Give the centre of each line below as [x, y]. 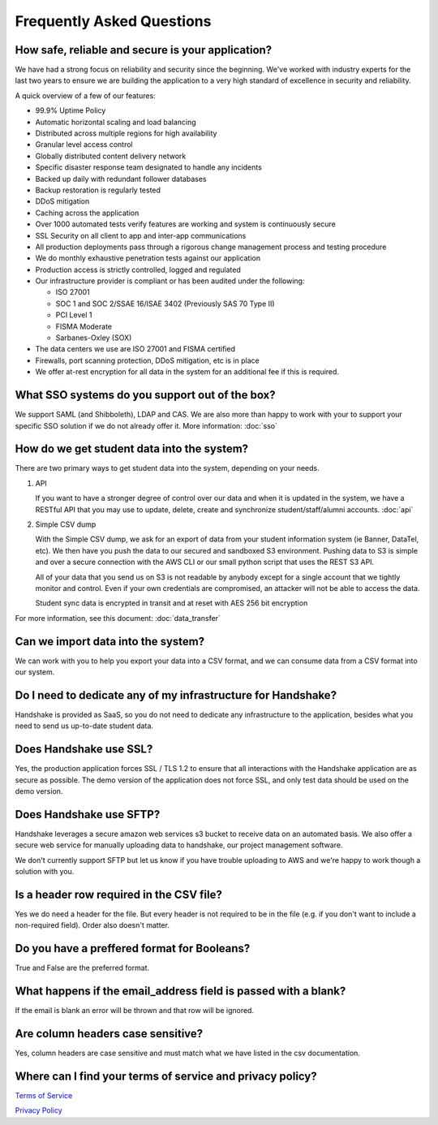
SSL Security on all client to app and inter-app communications [141, 235]
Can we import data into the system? [110, 641]
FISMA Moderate [84, 326]
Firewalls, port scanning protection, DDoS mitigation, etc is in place [147, 360]
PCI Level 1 [74, 315]
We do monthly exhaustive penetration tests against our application [148, 258]
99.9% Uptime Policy [71, 110]
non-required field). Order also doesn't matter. [92, 925]
